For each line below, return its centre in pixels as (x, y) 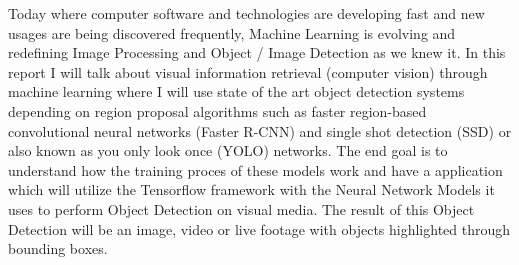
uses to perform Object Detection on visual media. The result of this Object (241, 208)
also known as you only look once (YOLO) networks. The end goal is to (228, 150)
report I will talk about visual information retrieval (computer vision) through (248, 71)
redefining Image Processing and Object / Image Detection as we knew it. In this (257, 52)
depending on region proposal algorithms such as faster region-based (217, 110)
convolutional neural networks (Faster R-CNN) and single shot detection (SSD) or (260, 130)
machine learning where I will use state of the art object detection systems (236, 91)
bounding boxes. (58, 248)
